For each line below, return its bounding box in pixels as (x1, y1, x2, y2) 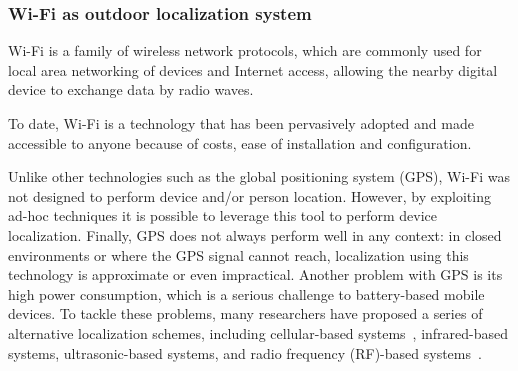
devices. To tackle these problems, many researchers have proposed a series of (8, 303, 483, 324)
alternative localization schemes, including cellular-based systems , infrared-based (8, 322, 509, 343)
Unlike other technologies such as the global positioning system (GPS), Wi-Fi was (8, 166, 510, 187)
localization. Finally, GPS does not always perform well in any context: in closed (8, 224, 502, 245)
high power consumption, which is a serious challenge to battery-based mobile (8, 283, 485, 304)
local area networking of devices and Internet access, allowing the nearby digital (8, 59, 498, 80)
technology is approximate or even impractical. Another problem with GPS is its (8, 264, 503, 285)
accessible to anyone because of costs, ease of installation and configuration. (8, 132, 472, 153)
